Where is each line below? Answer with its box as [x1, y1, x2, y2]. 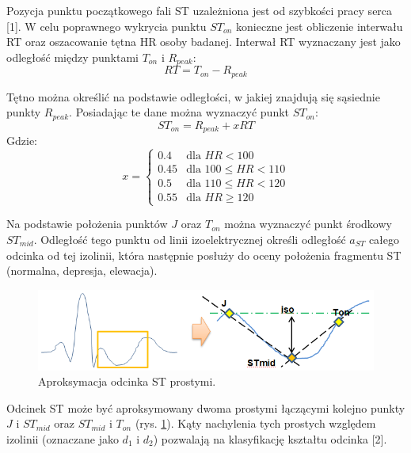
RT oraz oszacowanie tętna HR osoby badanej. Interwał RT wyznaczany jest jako [6, 33, 401, 50]
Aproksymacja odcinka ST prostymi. [38, 373, 216, 390]
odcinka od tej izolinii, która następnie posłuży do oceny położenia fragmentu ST [6, 246, 401, 263]
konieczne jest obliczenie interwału [236, 17, 403, 34]
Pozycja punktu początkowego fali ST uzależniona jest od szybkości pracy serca [6, 2, 393, 18]
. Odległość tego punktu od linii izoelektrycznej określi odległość [33, 231, 346, 247]
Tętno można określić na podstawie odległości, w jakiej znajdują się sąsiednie [6, 88, 380, 105]
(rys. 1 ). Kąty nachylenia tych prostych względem [135, 415, 376, 432]
